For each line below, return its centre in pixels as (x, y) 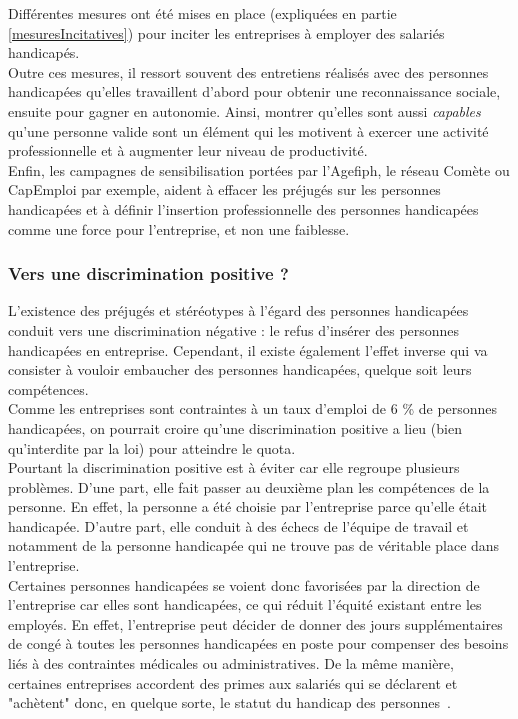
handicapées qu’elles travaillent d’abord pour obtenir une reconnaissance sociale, (254, 91)
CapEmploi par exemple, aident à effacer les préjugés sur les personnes (224, 189)
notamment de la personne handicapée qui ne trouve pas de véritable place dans (254, 545)
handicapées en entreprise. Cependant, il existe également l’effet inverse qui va (248, 349)
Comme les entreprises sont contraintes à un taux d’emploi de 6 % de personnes (253, 408)
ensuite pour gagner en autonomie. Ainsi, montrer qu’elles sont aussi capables (244, 110)
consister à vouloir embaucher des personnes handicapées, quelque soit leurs (240, 369)
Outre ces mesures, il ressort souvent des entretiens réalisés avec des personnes (248, 71)
